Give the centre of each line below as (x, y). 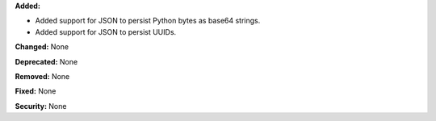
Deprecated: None (46, 61)
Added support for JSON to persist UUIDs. (106, 31)
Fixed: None (36, 91)
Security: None (41, 106)
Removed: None (42, 76)
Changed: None (42, 47)
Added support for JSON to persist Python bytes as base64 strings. (148, 21)
